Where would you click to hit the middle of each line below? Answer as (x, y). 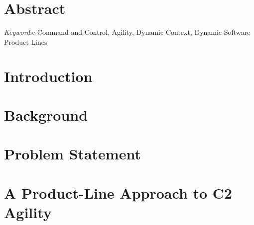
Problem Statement (72, 154)
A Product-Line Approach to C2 (118, 192)
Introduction (48, 76)
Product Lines (26, 41)
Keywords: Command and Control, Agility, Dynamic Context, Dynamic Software (127, 32)
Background (46, 114)
